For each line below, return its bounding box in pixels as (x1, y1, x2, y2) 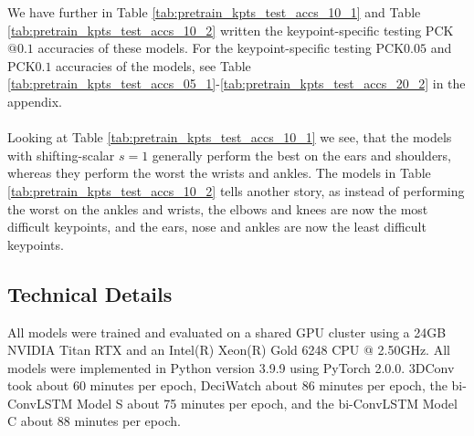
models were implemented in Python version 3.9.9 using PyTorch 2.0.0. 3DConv (7, 358, 455, 377)
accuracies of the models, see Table (56, 56, 251, 75)
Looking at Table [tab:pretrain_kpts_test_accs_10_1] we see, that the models (7, 128, 452, 147)
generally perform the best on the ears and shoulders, (152, 145, 452, 164)
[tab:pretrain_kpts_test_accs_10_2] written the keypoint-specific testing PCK (7, 20, 454, 39)
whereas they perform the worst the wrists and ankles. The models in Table (7, 163, 431, 182)
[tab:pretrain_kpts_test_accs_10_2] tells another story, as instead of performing (7, 181, 465, 200)
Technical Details (7, 279, 173, 307)
